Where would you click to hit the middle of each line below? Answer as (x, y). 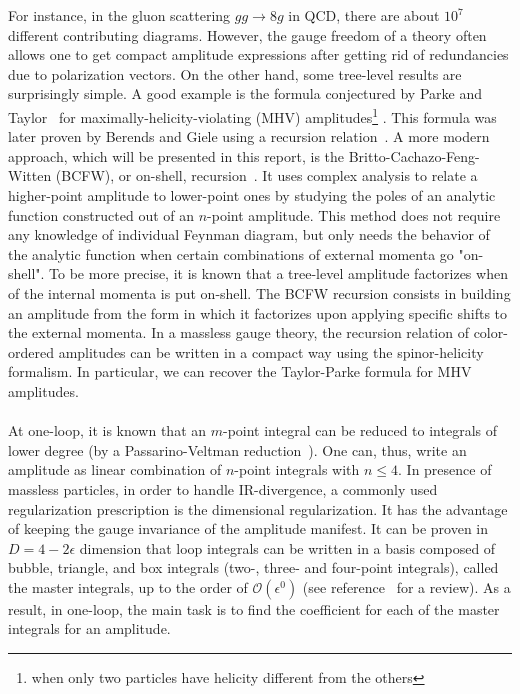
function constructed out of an (101, 214)
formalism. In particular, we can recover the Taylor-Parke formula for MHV (240, 371)
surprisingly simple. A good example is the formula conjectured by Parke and (245, 93)
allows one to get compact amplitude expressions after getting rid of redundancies (258, 54)
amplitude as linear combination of (115, 469)
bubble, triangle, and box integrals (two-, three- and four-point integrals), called (253, 567)
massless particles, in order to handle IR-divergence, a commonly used (223, 488)
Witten (30, 175)
